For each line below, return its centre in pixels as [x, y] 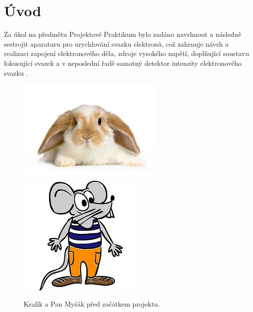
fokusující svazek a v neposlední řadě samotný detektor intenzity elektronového [123, 63]
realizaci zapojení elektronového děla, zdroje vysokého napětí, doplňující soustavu [126, 53]
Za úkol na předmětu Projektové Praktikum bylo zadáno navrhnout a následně [123, 34]
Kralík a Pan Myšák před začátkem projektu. [92, 304]
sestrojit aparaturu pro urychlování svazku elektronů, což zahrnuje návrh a [116, 43]
